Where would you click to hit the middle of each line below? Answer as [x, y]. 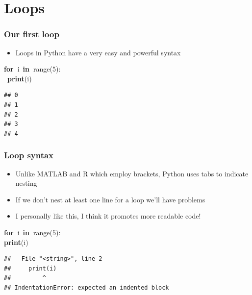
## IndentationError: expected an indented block [87, 287]
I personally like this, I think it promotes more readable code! [108, 216]
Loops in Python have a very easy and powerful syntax [98, 52]
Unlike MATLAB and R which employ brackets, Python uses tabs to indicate [132, 173]
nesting [26, 183]
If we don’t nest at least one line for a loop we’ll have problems [110, 199]
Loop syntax [29, 155]
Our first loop [32, 34]
